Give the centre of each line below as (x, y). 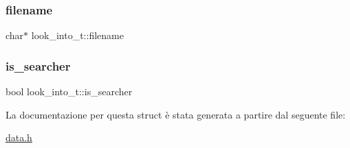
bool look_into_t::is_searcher (69, 91)
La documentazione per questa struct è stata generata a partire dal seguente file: (176, 114)
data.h (19, 137)
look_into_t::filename (77, 35)
